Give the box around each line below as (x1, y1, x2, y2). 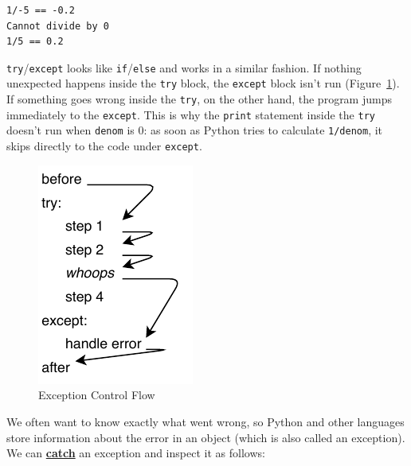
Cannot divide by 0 (6, 20, 109, 32)
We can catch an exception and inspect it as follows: (6, 445, 265, 461)
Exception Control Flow (38, 386, 155, 403)
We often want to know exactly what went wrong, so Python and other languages (6, 413, 405, 429)
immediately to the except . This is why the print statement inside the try (6, 106, 375, 122)
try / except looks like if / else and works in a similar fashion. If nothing (6, 59, 362, 76)
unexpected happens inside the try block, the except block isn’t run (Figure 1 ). (6, 75, 400, 91)
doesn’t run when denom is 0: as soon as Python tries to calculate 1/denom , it (6, 122, 383, 138)
